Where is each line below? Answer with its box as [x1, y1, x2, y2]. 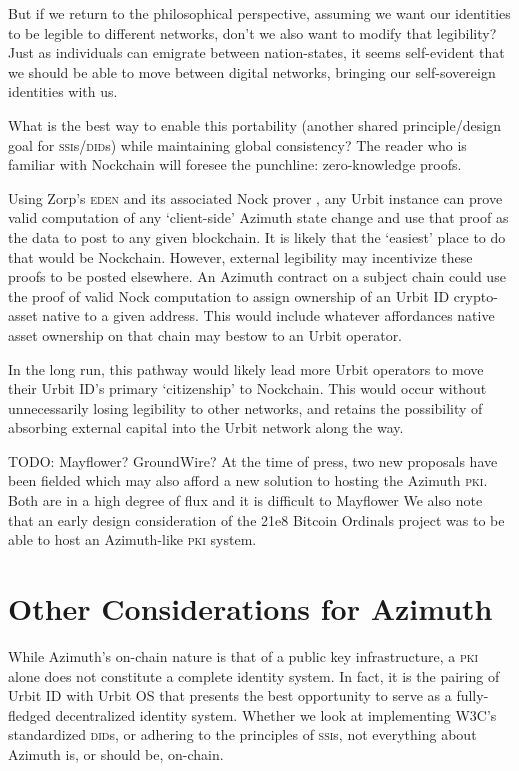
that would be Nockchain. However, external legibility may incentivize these [8, 246, 473, 267]
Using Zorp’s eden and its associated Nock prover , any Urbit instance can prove [8, 187, 503, 208]
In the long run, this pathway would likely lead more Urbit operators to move [8, 358, 484, 379]
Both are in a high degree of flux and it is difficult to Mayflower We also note [8, 490, 483, 511]
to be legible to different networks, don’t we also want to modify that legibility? [8, 22, 497, 43]
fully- [456, 685, 489, 706]
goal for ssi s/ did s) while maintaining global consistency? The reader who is [8, 134, 467, 155]
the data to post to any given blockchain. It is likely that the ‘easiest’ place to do [8, 226, 506, 247]
